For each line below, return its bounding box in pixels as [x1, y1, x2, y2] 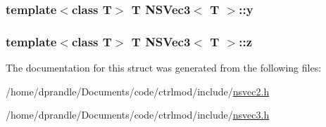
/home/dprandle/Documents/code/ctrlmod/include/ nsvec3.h [6, 107, 270, 122]
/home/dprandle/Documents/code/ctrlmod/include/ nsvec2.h [6, 83, 270, 98]
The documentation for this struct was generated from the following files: [6, 60, 322, 75]
